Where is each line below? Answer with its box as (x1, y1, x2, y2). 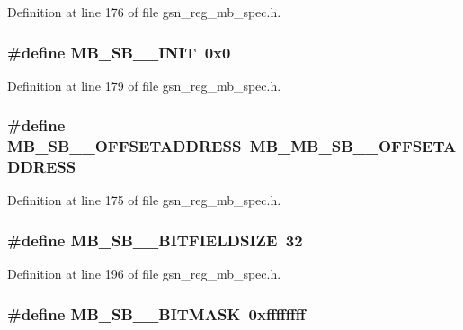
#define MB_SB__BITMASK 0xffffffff (7, 302, 306, 325)
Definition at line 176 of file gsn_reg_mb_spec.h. (7, 3, 281, 21)
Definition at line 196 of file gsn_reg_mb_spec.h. (7, 264, 281, 283)
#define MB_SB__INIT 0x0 (7, 40, 231, 63)
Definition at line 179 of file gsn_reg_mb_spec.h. (7, 76, 281, 94)
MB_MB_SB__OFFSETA (249, 135, 457, 157)
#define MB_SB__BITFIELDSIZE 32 (7, 228, 303, 251)
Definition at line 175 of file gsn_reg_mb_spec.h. (7, 191, 281, 210)
